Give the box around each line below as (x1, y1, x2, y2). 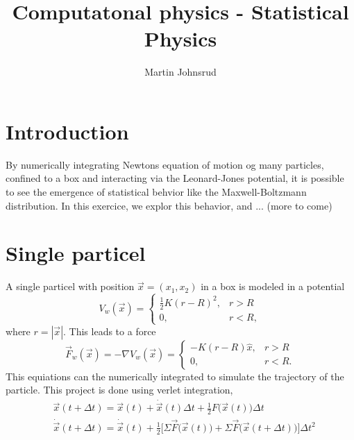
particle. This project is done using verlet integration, (6, 382, 233, 397)
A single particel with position (6, 279, 135, 294)
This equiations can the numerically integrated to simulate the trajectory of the (6, 369, 344, 383)
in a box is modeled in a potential (201, 279, 345, 294)
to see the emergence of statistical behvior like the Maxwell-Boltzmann (6, 185, 307, 199)
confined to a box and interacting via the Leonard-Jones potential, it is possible (6, 171, 344, 185)
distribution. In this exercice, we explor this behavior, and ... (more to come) (6, 198, 332, 212)
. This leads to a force (63, 323, 156, 338)
